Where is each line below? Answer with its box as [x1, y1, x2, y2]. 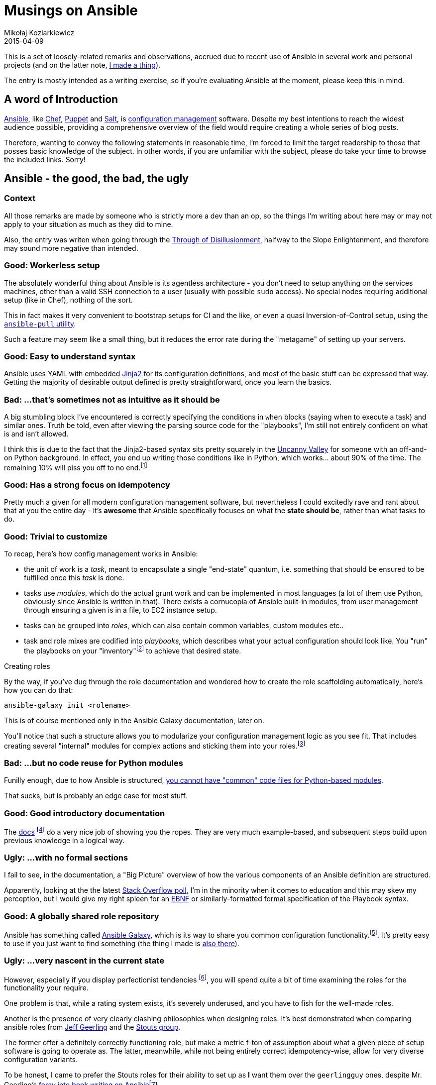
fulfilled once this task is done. [24, 573, 124, 582]
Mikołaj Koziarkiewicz [4, 28, 75, 37]
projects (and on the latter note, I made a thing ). [4, 60, 161, 69]
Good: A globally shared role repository [4, 911, 159, 921]
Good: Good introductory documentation [4, 808, 165, 818]
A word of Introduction [4, 93, 118, 106]
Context [4, 193, 36, 204]
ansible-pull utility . [4, 319, 76, 328]
